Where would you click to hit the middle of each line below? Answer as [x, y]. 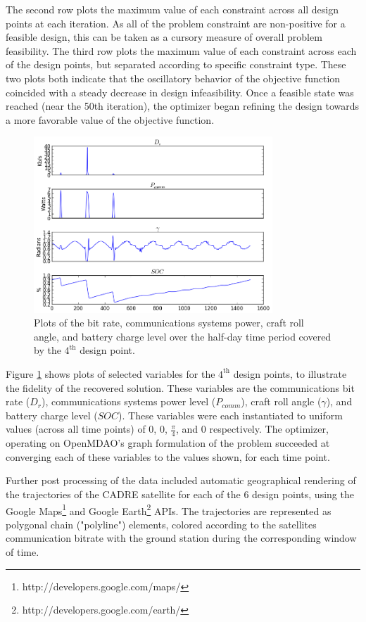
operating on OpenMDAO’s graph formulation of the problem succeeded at [168, 443]
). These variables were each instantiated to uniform [231, 415]
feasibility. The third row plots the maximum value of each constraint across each [181, 50]
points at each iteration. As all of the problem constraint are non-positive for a [176, 23]
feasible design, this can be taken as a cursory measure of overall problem [164, 37]
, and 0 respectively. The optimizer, [252, 429]
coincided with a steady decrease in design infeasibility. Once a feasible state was [180, 92]
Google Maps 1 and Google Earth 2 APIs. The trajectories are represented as [169, 509]
